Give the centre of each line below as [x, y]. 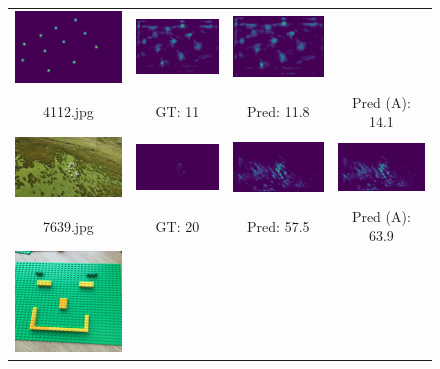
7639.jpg [68, 225]
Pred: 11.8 [278, 111]
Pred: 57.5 [278, 225]
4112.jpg [68, 111]
